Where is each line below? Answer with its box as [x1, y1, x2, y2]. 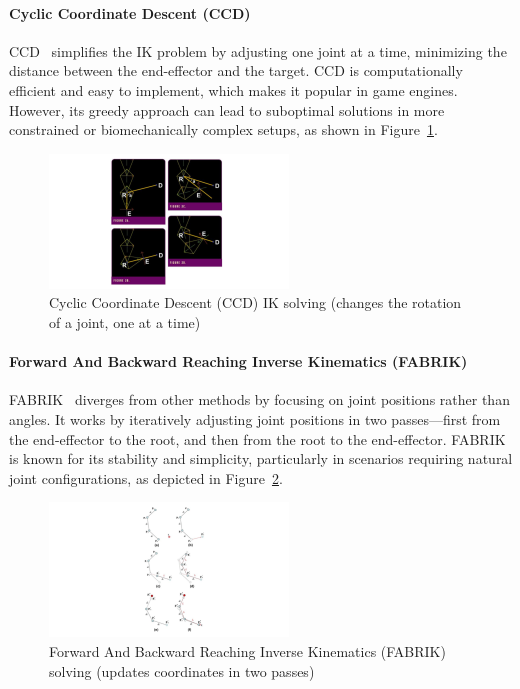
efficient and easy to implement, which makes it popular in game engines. [9, 79, 458, 100]
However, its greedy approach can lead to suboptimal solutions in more [9, 99, 445, 120]
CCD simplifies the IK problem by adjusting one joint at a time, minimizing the [9, 40, 507, 61]
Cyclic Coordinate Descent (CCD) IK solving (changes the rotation [49, 292, 462, 313]
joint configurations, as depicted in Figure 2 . [9, 467, 283, 488]
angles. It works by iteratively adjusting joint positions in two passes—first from [9, 408, 501, 429]
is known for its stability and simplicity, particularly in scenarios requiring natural [9, 448, 513, 469]
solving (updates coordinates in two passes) [49, 660, 315, 681]
